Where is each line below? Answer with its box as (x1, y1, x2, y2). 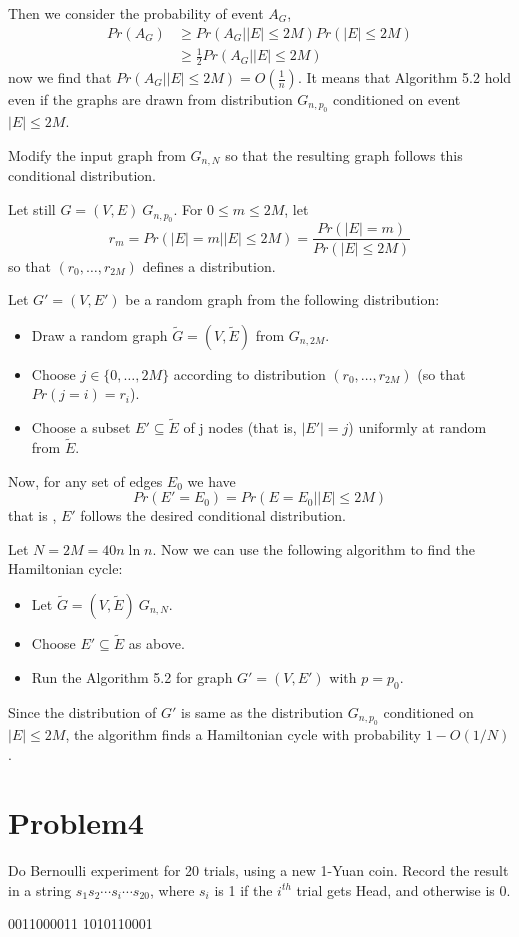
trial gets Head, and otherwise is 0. (296, 879, 511, 900)
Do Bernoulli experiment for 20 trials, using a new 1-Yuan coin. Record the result (8, 860, 509, 881)
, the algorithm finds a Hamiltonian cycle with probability (65, 723, 422, 744)
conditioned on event (333, 89, 461, 109)
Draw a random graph (31, 324, 168, 345)
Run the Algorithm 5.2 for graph (31, 666, 233, 687)
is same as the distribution (181, 701, 344, 722)
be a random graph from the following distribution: (125, 289, 440, 310)
